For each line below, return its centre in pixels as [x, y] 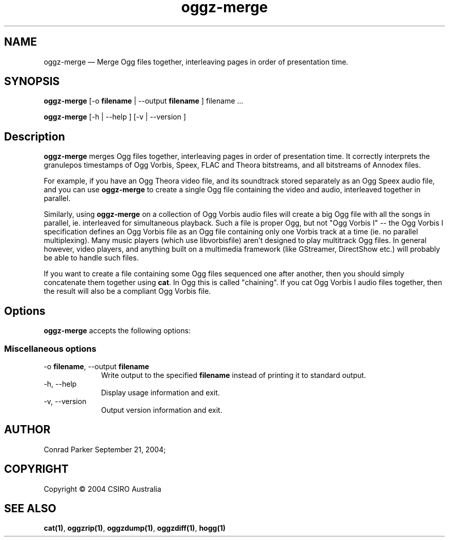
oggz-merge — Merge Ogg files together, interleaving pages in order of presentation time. [196, 62]
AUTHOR [27, 430]
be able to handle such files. [91, 258]
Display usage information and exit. [160, 392]
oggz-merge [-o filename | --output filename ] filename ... [144, 101]
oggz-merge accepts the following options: [117, 331]
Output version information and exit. [162, 410]
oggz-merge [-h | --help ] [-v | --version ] [115, 117]
